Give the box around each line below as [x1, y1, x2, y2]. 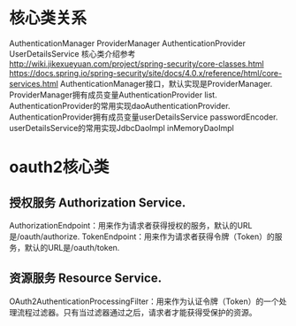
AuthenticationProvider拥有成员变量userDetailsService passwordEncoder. [9, 112, 278, 122]
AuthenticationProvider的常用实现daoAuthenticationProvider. [9, 100, 231, 111]
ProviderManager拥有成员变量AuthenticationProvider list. [9, 89, 218, 100]
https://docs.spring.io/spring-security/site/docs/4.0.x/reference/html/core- [9, 67, 283, 78]
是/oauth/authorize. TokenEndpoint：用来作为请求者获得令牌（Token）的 [9, 231, 276, 242]
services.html [9, 78, 59, 89]
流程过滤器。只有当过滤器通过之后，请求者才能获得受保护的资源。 [16, 307, 257, 317]
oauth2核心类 [9, 157, 110, 177]
